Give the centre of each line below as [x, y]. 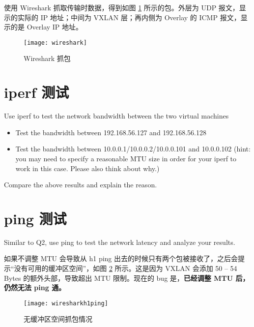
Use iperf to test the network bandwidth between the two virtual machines [116, 116]
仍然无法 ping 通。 [35, 287]
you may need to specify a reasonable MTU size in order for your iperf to [126, 158]
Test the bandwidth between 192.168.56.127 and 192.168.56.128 [111, 132]
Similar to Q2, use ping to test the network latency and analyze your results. [120, 242]
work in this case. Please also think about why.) [87, 168]
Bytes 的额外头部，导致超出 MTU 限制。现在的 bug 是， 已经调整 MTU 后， [127, 278]
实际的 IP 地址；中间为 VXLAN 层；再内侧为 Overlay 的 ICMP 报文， [129, 17]
